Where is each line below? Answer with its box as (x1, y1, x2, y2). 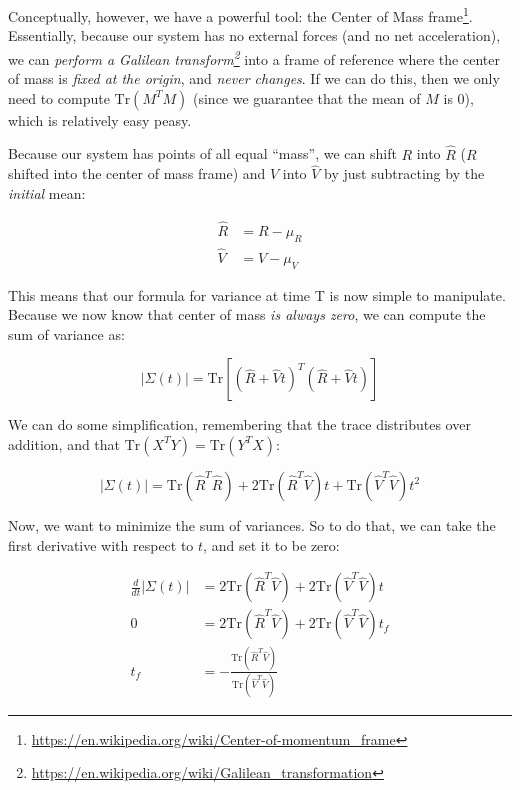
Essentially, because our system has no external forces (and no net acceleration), (8, 25, 501, 46)
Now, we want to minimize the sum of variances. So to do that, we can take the (8, 514, 496, 535)
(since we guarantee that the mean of (192, 87, 421, 108)
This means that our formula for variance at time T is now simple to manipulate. (8, 284, 506, 305)
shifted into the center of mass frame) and (8, 163, 266, 184)
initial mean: (8, 182, 86, 203)
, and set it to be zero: (203, 534, 340, 555)
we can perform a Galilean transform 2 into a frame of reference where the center (8, 45, 500, 69)
